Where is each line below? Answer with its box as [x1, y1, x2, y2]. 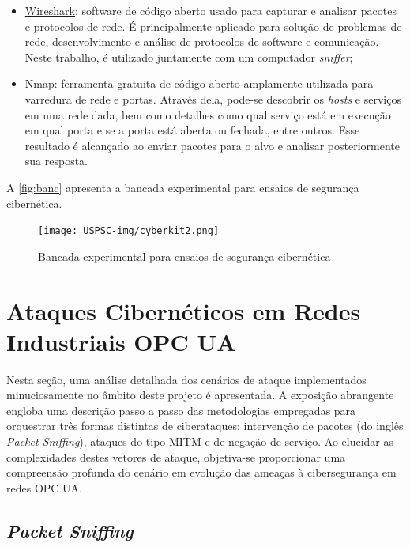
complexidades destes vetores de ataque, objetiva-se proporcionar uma [6, 448, 346, 465]
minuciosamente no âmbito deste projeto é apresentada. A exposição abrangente [6, 387, 394, 403]
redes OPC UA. [6, 479, 82, 496]
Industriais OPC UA [6, 325, 236, 357]
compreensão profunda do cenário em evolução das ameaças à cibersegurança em [6, 464, 397, 481]
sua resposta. [24, 153, 88, 169]
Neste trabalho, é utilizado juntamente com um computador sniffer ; [24, 48, 353, 65]
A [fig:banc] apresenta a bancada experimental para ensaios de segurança [6, 179, 359, 195]
